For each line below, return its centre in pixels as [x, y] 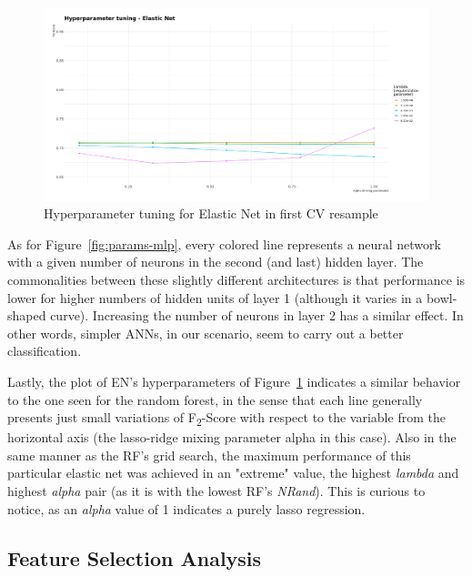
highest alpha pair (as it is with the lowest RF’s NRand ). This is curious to [216, 491]
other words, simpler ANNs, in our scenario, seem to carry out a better [206, 333]
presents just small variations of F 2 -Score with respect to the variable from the [226, 418]
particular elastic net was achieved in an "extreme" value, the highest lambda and [233, 473]
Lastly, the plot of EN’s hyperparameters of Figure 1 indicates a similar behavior [234, 381]
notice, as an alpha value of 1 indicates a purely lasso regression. [186, 508]
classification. [45, 351]
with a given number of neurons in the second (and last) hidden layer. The [216, 262]
